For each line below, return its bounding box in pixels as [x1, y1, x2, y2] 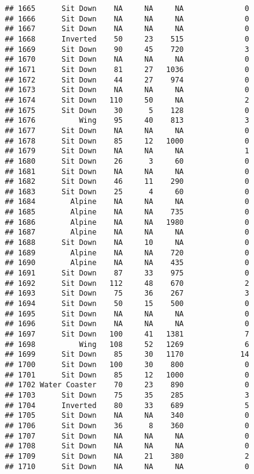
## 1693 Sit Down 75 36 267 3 [5, 289, 249, 298]
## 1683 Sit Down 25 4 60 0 [5, 187, 249, 196]
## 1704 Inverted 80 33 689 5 [5, 401, 249, 410]
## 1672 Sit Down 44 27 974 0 [5, 75, 249, 84]
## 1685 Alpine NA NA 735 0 [5, 208, 249, 217]
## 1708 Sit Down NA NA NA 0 [5, 442, 249, 451]
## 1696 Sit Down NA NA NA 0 [5, 319, 249, 329]
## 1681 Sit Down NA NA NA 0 [5, 167, 249, 176]
